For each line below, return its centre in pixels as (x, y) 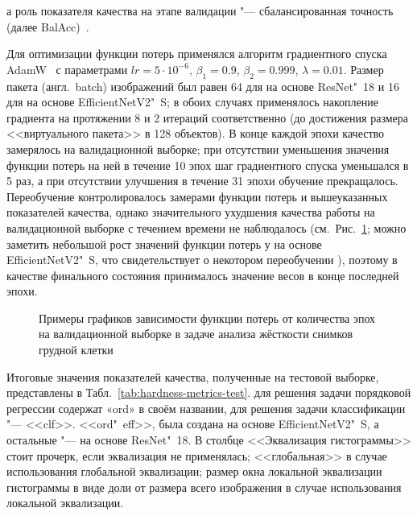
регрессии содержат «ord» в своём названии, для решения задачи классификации (206, 408)
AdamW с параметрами (67, 69)
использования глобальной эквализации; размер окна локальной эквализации (194, 471)
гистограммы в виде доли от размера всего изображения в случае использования (204, 487)
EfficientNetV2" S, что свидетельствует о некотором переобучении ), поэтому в (202, 260)
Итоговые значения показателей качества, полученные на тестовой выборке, (193, 376)
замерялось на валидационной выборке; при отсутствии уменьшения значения (198, 149)
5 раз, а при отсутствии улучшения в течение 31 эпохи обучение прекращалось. (202, 181)
